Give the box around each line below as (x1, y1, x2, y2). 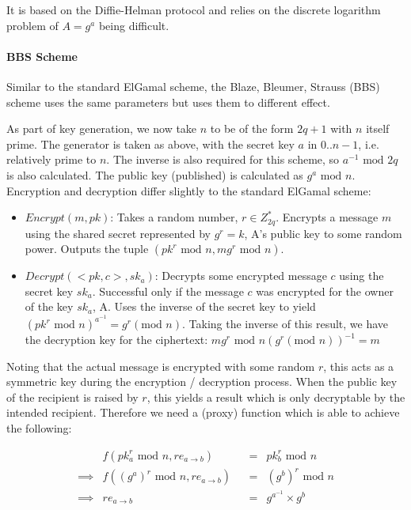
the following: (6, 419, 72, 436)
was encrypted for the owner (256, 282, 394, 299)
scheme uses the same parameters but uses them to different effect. (6, 93, 330, 110)
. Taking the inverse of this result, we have (181, 315, 389, 332)
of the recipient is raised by (6, 388, 139, 405)
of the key (25, 298, 74, 315)
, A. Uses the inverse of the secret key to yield (92, 298, 316, 315)
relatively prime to (6, 151, 97, 168)
